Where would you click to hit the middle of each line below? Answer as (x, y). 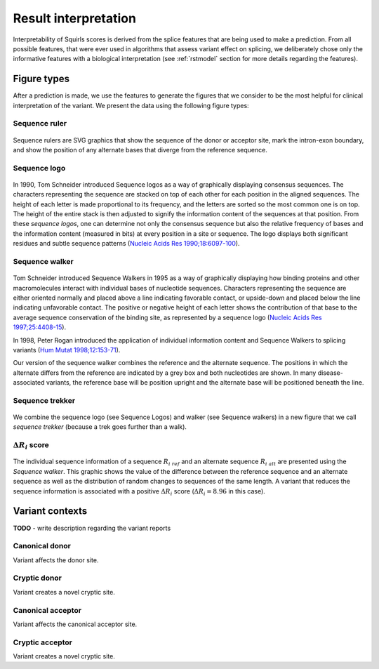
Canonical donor (42, 546)
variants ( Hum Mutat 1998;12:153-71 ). (67, 350)
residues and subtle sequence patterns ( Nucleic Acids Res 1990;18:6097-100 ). (126, 244)
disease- (330, 373)
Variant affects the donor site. (56, 560)
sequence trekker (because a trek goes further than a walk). (100, 427)
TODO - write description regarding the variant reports (92, 528)
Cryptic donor (38, 578)
